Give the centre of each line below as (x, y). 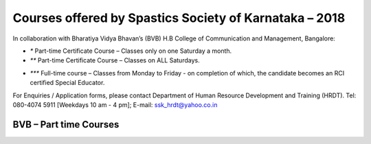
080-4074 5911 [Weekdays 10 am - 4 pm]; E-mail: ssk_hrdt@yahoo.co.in (115, 105)
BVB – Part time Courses (66, 124)
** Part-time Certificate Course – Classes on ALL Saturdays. (115, 60)
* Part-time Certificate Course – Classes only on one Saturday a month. (131, 51)
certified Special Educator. (67, 83)
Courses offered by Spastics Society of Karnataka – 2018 (179, 18)
